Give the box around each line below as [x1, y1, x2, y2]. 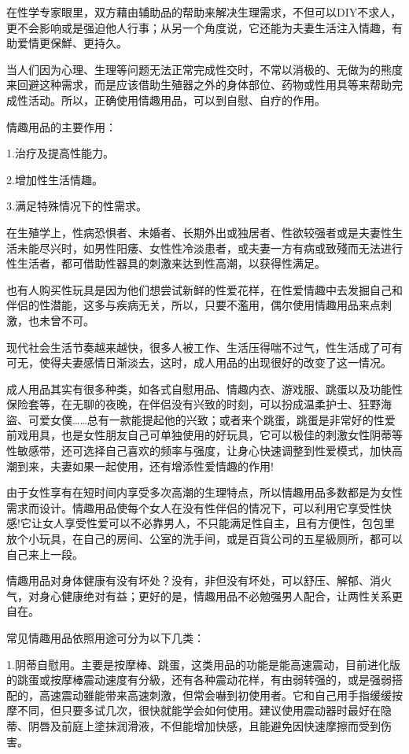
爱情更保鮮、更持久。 [17, 35, 127, 51]
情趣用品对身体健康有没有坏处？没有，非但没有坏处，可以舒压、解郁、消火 [6, 572, 392, 589]
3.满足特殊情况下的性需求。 [6, 198, 147, 214]
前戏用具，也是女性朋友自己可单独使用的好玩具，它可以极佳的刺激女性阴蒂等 [6, 427, 403, 443]
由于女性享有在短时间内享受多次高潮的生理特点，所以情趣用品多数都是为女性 [6, 484, 403, 501]
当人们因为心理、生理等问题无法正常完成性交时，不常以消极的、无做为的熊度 [6, 61, 403, 77]
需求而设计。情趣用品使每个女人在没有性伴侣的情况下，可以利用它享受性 [6, 499, 381, 516]
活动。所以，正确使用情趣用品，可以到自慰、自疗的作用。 [28, 91, 326, 108]
